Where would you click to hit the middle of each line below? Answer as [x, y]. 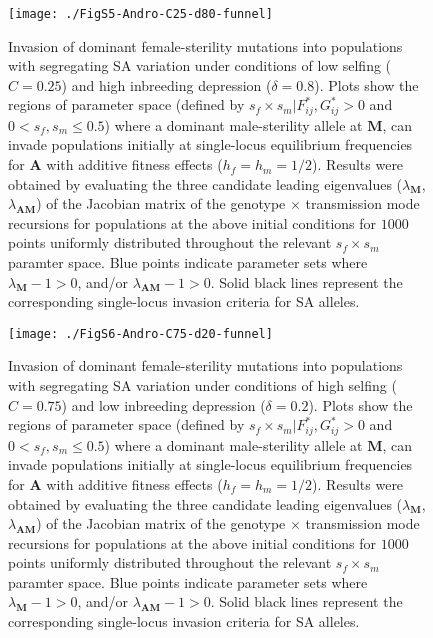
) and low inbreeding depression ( [163, 404]
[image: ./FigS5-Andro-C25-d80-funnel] [140, 14]
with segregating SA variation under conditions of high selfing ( [202, 385]
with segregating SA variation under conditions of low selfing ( [200, 65]
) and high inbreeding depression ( [166, 84]
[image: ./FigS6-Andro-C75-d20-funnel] [140, 333]
